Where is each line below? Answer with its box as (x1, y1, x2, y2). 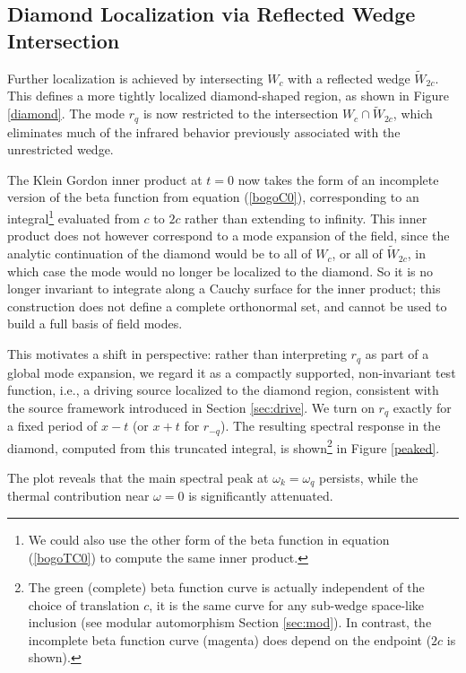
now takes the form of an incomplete (237, 170, 439, 188)
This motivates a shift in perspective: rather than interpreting (7, 345, 347, 363)
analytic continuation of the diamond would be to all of (7, 244, 312, 263)
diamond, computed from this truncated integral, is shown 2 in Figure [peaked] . (7, 435, 440, 457)
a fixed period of (7, 416, 98, 435)
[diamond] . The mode (7, 104, 125, 123)
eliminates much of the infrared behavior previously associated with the (7, 122, 401, 141)
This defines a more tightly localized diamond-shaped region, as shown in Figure (7, 86, 450, 105)
